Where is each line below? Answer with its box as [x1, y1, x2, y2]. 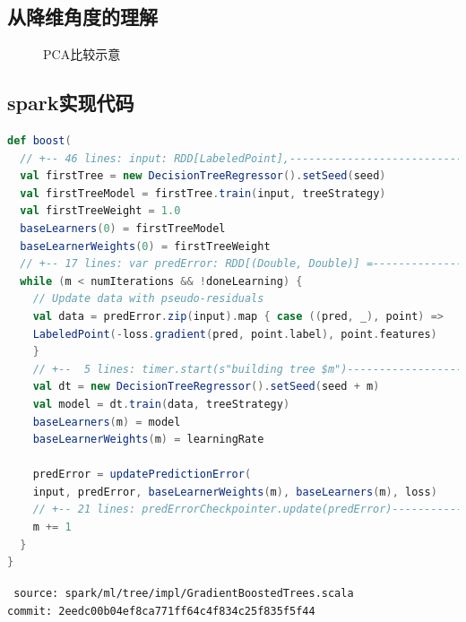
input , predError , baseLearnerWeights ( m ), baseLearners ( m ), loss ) [32, 485, 437, 498]
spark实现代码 [7, 89, 134, 117]
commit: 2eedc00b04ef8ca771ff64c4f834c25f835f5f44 [7, 604, 315, 618]
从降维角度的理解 [7, 3, 158, 30]
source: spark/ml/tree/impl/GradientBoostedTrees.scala [13, 586, 354, 600]
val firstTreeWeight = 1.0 [20, 204, 181, 218]
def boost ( [7, 134, 72, 147]
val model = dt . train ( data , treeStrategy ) [32, 397, 290, 410]
